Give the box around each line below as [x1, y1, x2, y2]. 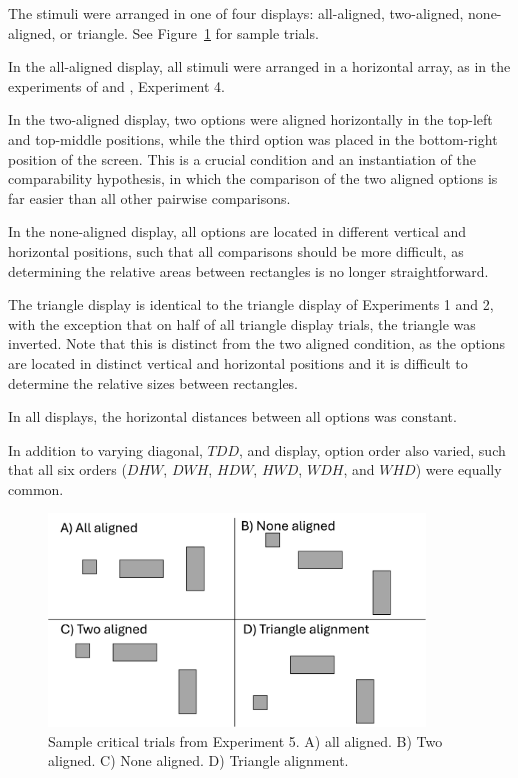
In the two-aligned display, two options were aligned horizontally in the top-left [8, 109, 493, 130]
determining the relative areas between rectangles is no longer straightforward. [8, 260, 489, 281]
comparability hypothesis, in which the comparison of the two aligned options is [8, 168, 498, 189]
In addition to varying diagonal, [8, 439, 203, 460]
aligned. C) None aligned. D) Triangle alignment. [48, 750, 349, 771]
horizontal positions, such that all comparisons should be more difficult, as [8, 240, 464, 261]
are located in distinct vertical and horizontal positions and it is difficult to [8, 352, 468, 373]
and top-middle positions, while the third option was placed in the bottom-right [8, 128, 498, 149]
